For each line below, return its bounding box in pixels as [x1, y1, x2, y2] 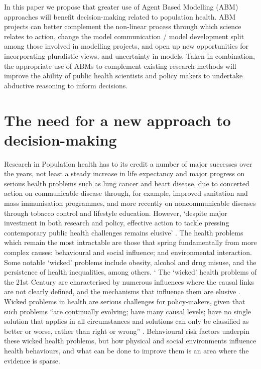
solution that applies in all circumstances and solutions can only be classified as [4, 316, 249, 326]
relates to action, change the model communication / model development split [4, 31, 244, 41]
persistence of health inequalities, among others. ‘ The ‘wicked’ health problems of [4, 267, 257, 277]
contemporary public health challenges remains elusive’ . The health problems [4, 227, 243, 237]
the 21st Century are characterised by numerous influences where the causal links [4, 276, 254, 287]
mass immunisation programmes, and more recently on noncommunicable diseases [4, 198, 256, 208]
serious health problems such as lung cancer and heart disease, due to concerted [4, 178, 249, 188]
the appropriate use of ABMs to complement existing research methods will [4, 60, 236, 71]
